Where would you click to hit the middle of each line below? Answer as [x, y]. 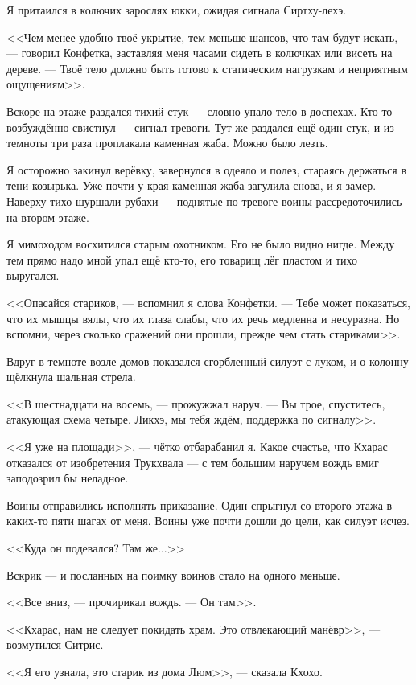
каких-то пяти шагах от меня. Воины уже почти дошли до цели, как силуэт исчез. [208, 521]
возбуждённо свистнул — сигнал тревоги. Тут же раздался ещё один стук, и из [200, 127]
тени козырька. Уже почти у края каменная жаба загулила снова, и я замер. [192, 185]
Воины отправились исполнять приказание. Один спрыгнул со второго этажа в [200, 505]
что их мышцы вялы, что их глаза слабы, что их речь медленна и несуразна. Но [203, 318]
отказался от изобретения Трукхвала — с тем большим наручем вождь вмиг [193, 462]
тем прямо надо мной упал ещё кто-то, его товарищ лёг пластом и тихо [182, 259]
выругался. [33, 275]
